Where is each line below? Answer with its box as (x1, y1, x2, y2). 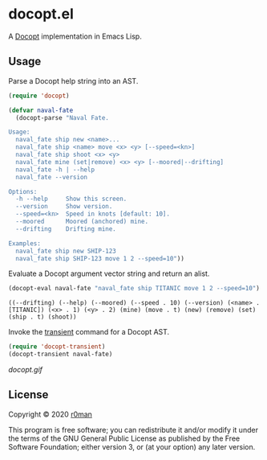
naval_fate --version (15, 173, 88, 181)
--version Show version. (15, 203, 113, 211)
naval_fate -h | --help (15, 166, 95, 174)
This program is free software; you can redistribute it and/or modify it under (8, 425, 259, 434)
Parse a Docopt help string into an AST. (8, 76, 139, 85)
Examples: (8, 239, 42, 248)
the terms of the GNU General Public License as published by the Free (8, 433, 241, 443)
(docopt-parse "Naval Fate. (15, 113, 110, 121)
